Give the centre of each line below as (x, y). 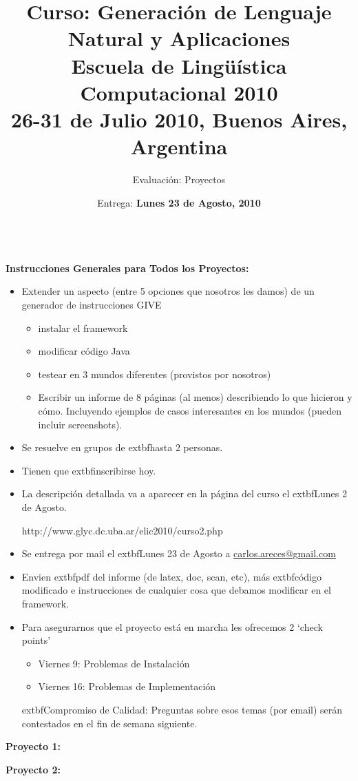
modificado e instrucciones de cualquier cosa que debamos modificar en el (176, 590)
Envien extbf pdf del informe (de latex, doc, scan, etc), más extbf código (172, 576)
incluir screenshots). (80, 424)
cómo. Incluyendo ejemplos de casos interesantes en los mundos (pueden (190, 410)
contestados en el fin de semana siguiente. (109, 723)
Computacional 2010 (179, 92)
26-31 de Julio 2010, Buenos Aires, (179, 119)
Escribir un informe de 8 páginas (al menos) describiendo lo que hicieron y (195, 397)
